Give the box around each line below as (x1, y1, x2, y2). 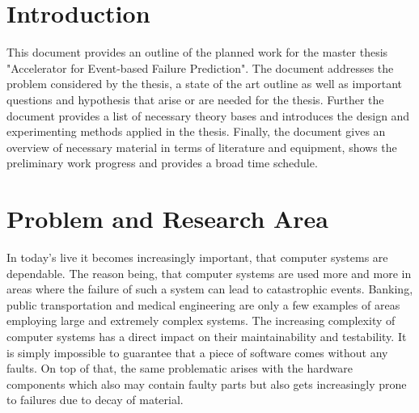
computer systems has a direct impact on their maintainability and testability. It (6, 327, 407, 344)
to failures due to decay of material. (6, 391, 184, 408)
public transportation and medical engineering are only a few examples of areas (6, 296, 400, 313)
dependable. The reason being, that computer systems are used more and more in (6, 264, 412, 281)
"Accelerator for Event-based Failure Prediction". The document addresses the (6, 59, 394, 76)
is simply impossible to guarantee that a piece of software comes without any (6, 343, 388, 360)
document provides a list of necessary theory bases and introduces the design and (6, 107, 410, 124)
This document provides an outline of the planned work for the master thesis (6, 44, 388, 61)
